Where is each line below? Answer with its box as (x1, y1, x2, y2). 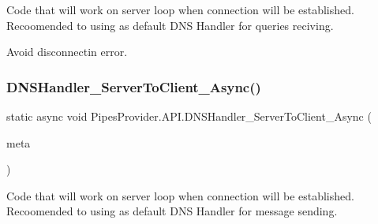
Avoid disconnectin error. (6, 43, 128, 60)
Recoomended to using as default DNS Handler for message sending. (6, 203, 338, 219)
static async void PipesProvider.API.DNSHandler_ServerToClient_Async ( (6, 108, 372, 124)
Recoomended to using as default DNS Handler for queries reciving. (6, 17, 334, 33)
